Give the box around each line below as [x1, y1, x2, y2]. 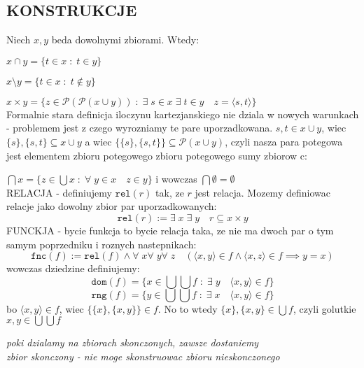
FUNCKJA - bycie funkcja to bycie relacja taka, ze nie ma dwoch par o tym [6, 222, 334, 237]
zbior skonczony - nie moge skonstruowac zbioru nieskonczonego [6, 348, 280, 363]
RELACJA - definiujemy [6, 185, 112, 199]
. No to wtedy [157, 301, 218, 316]
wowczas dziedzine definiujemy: [6, 261, 140, 276]
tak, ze [155, 185, 184, 199]
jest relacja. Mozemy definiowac [195, 185, 330, 199]
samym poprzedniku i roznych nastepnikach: [6, 236, 197, 251]
